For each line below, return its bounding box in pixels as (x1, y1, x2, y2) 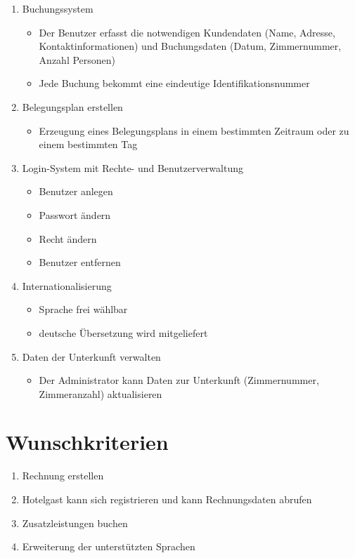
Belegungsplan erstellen (22, 99, 123, 114)
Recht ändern (39, 231, 97, 246)
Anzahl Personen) (39, 52, 116, 67)
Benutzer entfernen (39, 255, 121, 270)
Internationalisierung (22, 278, 112, 293)
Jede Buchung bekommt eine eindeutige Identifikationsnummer (39, 76, 310, 91)
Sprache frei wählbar (39, 302, 128, 317)
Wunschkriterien (6, 427, 169, 456)
